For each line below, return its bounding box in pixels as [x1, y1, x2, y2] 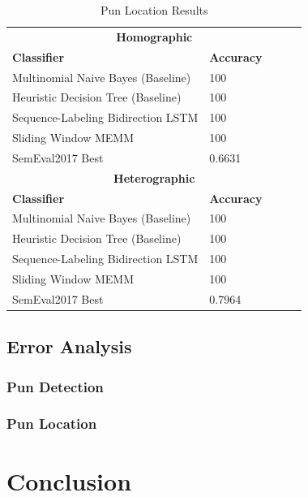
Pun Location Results [100, 2, 208, 18]
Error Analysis [6, 334, 132, 359]
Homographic [116, 28, 193, 45]
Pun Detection [6, 376, 104, 396]
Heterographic [113, 169, 195, 186]
